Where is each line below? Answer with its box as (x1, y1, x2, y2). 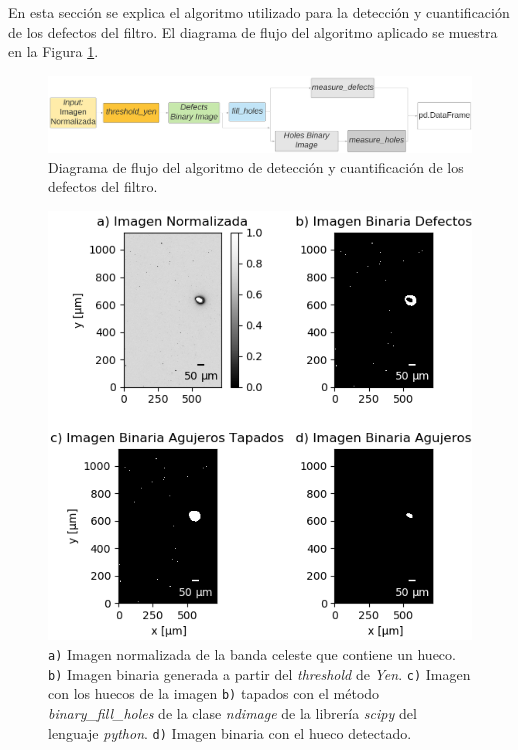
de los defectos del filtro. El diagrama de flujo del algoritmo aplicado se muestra (8, 21, 498, 42)
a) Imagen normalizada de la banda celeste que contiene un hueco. (48, 643, 456, 664)
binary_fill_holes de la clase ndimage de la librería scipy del (48, 702, 417, 723)
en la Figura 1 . (8, 41, 99, 62)
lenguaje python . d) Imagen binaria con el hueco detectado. (48, 722, 412, 743)
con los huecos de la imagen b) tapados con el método (48, 683, 380, 704)
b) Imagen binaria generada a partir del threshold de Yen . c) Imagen (48, 663, 471, 684)
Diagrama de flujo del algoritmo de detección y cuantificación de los (48, 156, 464, 177)
